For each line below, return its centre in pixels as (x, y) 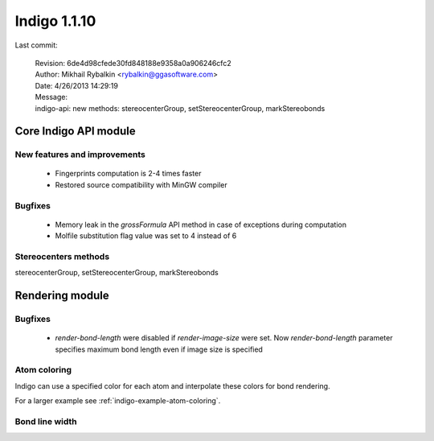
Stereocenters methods (62, 256)
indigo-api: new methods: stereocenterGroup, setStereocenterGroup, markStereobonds (180, 108)
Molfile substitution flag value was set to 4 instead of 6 (146, 236)
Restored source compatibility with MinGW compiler (141, 184)
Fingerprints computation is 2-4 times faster (128, 174)
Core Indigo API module (75, 132)
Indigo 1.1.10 (55, 21)
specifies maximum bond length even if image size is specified (159, 349)
